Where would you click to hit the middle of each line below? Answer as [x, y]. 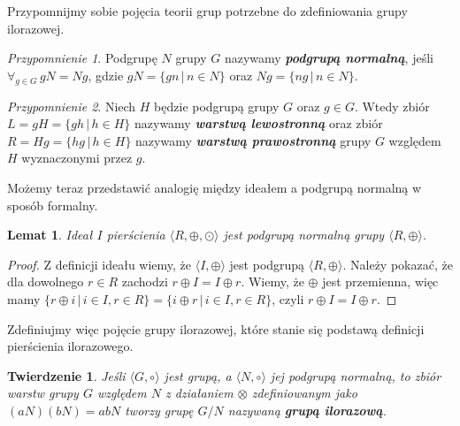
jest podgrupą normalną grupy [304, 235]
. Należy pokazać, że [398, 264]
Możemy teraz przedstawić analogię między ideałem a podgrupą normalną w [215, 187]
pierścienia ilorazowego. [70, 346]
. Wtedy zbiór [392, 106]
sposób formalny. [53, 205]
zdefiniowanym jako [304, 393]
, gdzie [106, 75]
